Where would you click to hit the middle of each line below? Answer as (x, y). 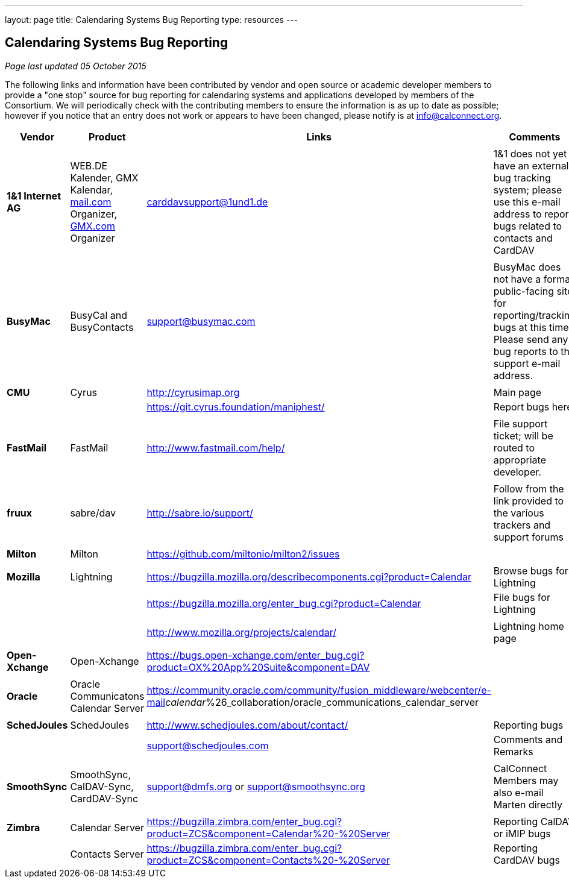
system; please (528, 190)
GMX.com (93, 226)
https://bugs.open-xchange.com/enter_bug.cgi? (256, 655)
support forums (528, 537)
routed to (514, 448)
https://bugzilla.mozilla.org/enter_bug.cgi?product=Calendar (284, 603)
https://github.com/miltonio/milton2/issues (243, 554)
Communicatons (107, 696)
